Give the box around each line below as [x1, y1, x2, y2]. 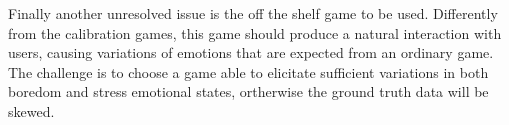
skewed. [8, 100, 55, 121]
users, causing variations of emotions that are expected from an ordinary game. [8, 42, 494, 63]
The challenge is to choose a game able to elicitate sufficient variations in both [8, 61, 489, 82]
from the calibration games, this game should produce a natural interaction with [8, 22, 502, 43]
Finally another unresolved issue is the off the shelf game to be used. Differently [8, 3, 498, 23]
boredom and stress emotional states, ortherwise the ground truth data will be [8, 81, 489, 102]
